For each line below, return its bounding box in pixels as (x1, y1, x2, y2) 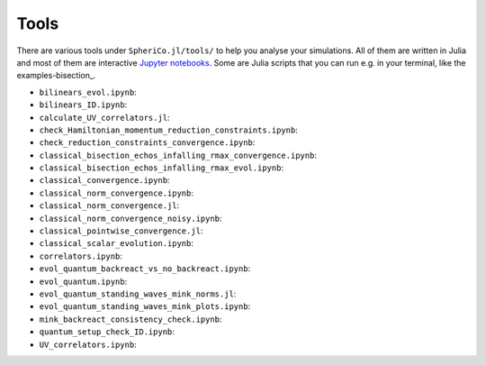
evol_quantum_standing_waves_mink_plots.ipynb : (39, 301, 251, 312)
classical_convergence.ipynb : (39, 175, 170, 186)
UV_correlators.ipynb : (39, 339, 137, 350)
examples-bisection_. (16, 70, 96, 81)
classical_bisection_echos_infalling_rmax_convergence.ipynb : (39, 150, 317, 160)
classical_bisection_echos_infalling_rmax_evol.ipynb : (39, 162, 283, 173)
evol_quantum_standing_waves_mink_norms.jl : (39, 288, 237, 299)
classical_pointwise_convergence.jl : (39, 225, 203, 236)
